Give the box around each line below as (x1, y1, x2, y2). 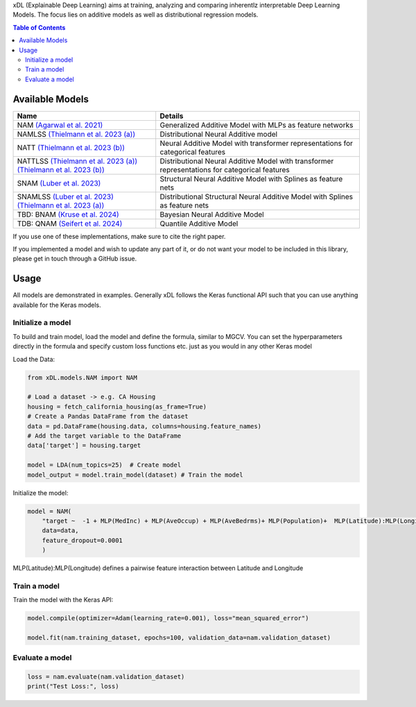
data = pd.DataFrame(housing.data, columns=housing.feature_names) (27, 422, 262, 430)
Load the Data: (12, 355, 55, 363)
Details (159, 111, 184, 121)
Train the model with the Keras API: (12, 596, 114, 604)
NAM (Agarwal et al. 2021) (17, 120, 103, 130)
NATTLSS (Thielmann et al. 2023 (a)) (17, 156, 138, 166)
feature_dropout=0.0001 (42, 536, 123, 544)
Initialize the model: (12, 488, 69, 497)
